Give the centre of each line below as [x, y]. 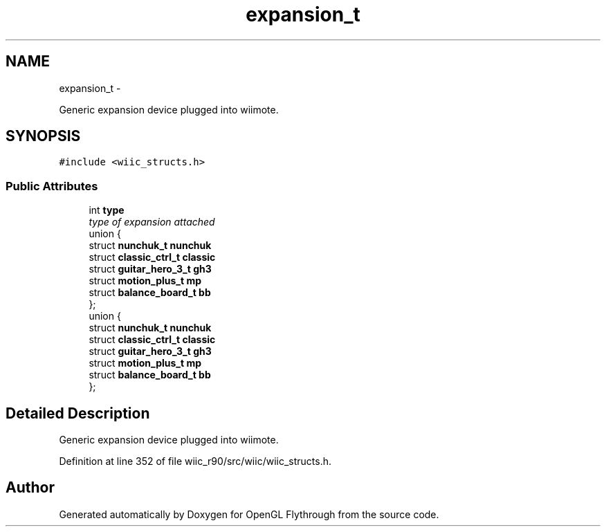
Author [30, 488]
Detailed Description [78, 413]
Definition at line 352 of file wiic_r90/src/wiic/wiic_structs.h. [195, 461]
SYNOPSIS [43, 136]
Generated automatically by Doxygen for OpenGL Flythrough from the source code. [249, 514]
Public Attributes [52, 186]
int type [107, 210]
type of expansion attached [152, 222]
